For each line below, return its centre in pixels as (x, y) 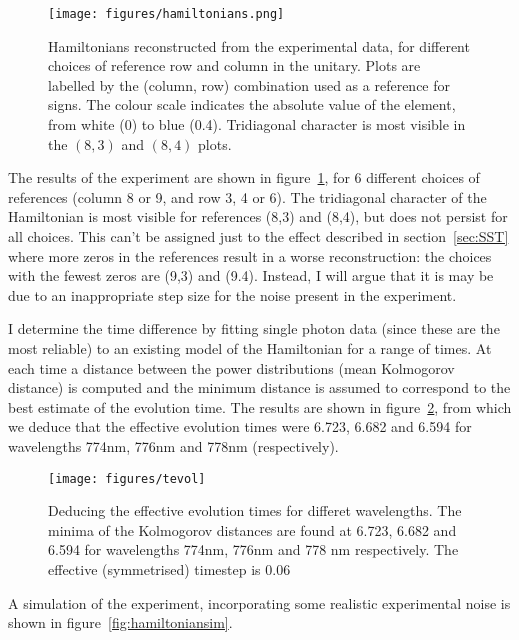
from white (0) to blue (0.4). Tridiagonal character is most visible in (257, 124)
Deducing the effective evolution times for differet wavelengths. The (255, 510)
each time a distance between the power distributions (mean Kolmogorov (231, 367)
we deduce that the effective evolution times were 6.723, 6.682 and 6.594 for (240, 426)
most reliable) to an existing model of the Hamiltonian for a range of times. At (250, 347)
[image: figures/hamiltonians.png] (166, 14)
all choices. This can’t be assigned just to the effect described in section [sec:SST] (258, 236)
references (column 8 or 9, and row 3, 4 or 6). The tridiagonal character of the (247, 196)
